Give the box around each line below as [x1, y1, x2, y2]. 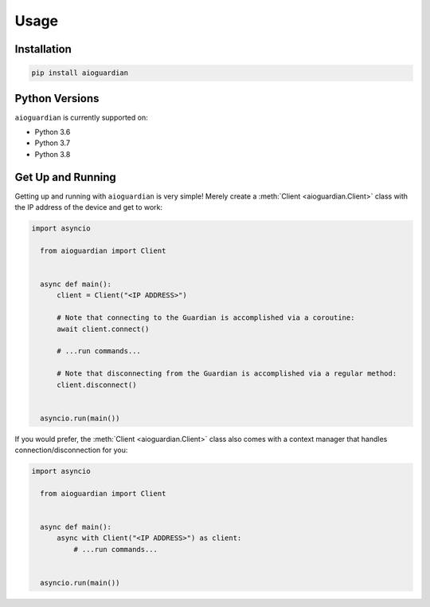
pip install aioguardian [31, 69, 129, 77]
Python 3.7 [34, 138, 71, 148]
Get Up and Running [14, 170, 117, 183]
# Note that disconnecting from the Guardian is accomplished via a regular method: [57, 369, 397, 378]
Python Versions [14, 92, 100, 105]
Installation [14, 42, 72, 56]
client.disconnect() [57, 380, 137, 389]
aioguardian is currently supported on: [14, 112, 148, 122]
